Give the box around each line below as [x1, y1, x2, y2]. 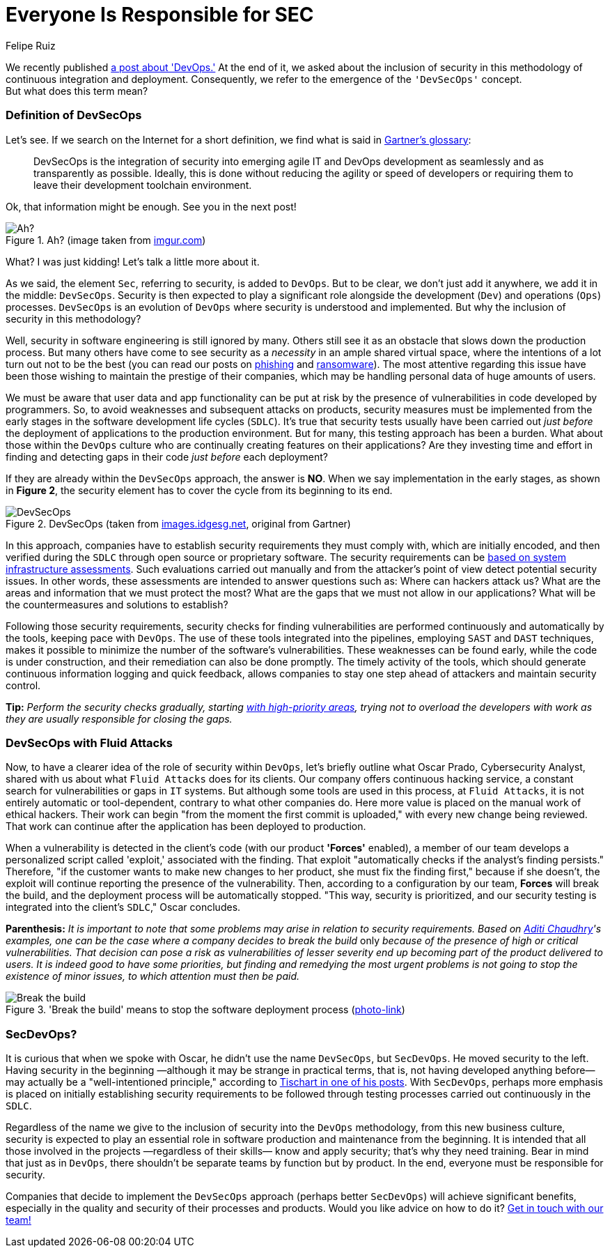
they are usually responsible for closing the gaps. [6, 712, 233, 725]
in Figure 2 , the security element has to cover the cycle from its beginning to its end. [6, 484, 393, 496]
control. [6, 679, 41, 691]
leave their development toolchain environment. [33, 178, 252, 191]
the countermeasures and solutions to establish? [6, 598, 228, 610]
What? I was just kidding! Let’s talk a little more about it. [6, 255, 260, 268]
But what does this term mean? [6, 84, 148, 97]
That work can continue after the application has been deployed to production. [6, 820, 366, 833]
